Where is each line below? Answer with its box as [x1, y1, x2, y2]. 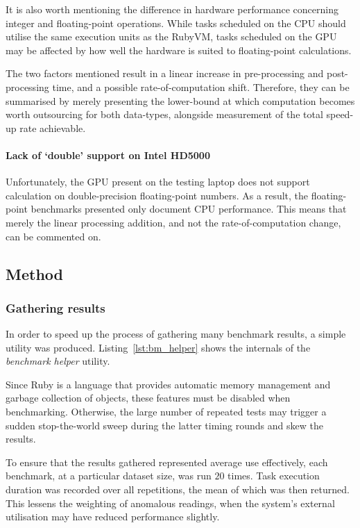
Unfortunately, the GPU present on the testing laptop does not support [6, 174, 310, 189]
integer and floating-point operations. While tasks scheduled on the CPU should [6, 15, 346, 30]
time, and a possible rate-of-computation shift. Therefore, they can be [52, 79, 350, 94]
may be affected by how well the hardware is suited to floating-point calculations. [6, 42, 352, 57]
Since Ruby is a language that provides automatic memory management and [6, 377, 331, 391]
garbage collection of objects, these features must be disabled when [6, 390, 291, 405]
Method [6, 263, 63, 284]
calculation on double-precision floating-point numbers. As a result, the [6, 188, 309, 202]
